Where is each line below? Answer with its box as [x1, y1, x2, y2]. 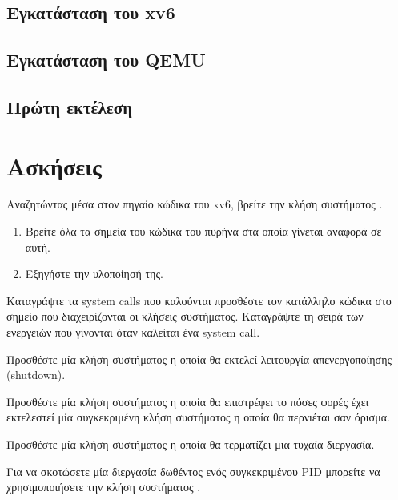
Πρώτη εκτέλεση [6, 94, 133, 119]
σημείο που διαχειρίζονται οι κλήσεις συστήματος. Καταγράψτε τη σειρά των [6, 308, 364, 325]
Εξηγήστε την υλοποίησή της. [25, 265, 163, 282]
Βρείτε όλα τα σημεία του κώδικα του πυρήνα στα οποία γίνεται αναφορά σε [25, 223, 382, 240]
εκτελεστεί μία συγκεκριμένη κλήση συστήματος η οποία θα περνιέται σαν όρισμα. [6, 409, 390, 425]
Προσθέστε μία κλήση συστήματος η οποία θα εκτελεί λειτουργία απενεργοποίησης [6, 350, 392, 367]
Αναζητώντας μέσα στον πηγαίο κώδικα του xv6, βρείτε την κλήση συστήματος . [6, 196, 383, 212]
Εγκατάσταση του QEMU [6, 47, 206, 72]
